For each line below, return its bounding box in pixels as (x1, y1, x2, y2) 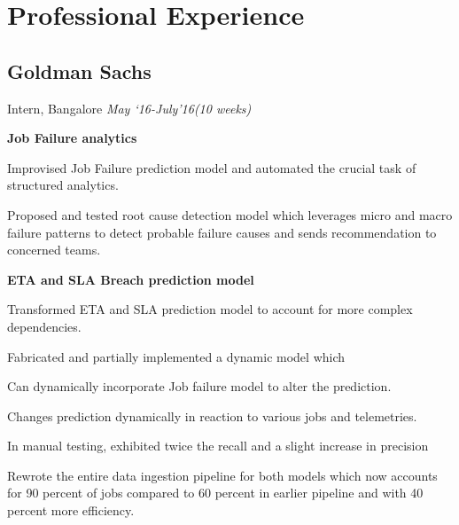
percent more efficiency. (7, 501, 135, 520)
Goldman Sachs (7, 57, 152, 84)
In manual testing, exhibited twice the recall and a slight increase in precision (7, 436, 429, 455)
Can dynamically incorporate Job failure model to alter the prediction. (7, 377, 392, 396)
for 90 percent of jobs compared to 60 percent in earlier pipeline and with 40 (7, 483, 424, 502)
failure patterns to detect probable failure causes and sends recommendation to (7, 223, 437, 241)
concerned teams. (7, 240, 101, 259)
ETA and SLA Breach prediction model (7, 270, 254, 288)
